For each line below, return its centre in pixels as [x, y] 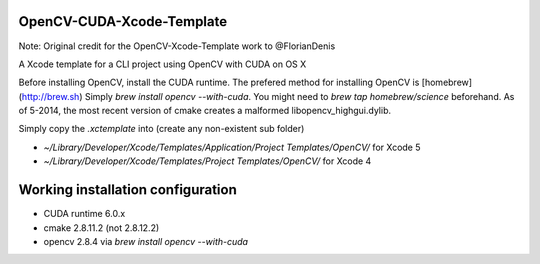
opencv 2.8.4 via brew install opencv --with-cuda [146, 241]
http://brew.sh [50, 96]
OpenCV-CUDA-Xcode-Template [123, 21]
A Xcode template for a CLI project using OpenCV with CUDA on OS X [162, 64]
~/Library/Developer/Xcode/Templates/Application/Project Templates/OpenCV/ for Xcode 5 [232, 147]
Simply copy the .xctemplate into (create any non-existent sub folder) [161, 129]
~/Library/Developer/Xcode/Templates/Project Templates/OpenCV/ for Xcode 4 [207, 161]
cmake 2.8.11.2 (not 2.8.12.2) [101, 227]
